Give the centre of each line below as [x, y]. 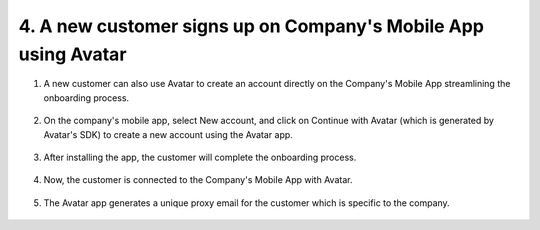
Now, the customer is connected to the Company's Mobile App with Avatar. [198, 180]
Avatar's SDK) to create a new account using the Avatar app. [168, 134]
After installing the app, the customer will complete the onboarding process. [200, 157]
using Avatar [72, 54]
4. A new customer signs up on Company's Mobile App [251, 26]
